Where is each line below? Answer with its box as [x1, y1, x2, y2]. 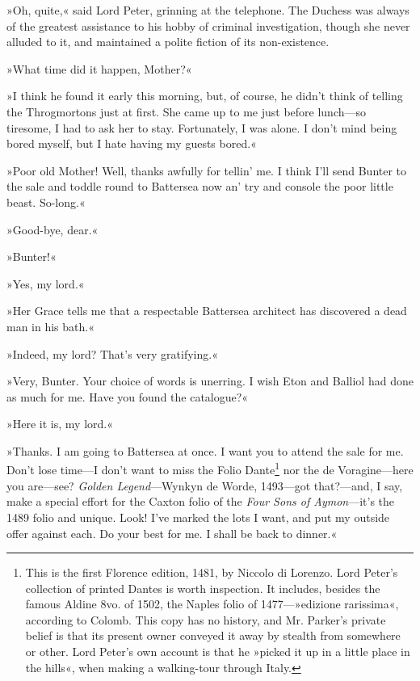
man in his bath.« [6, 317, 94, 334]
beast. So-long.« [6, 193, 86, 210]
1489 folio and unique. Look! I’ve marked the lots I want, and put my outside [6, 508, 390, 525]
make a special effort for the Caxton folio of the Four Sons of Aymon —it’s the [6, 493, 395, 510]
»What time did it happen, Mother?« [6, 60, 192, 77]
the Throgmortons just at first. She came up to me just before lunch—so [6, 103, 367, 120]
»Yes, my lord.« [6, 275, 85, 292]
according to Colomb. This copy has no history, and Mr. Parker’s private [25, 611, 386, 628]
